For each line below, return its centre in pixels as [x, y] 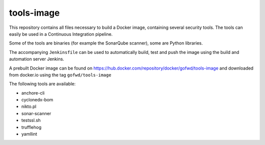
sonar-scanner [36, 113]
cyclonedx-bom [37, 100]
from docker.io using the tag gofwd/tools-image [60, 75]
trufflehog [31, 127]
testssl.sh [31, 121]
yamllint [29, 134]
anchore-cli [33, 93]
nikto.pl [29, 107]
